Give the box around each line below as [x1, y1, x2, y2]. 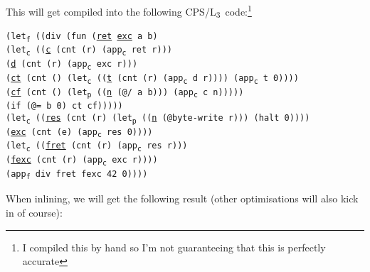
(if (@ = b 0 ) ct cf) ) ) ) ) [6, 101, 123, 111]
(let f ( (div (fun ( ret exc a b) [6, 31, 158, 43]
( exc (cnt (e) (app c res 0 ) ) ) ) [6, 126, 153, 139]
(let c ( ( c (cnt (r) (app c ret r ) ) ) [6, 45, 172, 58]
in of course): [6, 205, 63, 219]
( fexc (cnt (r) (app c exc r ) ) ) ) [6, 154, 158, 167]
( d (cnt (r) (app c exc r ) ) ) [6, 59, 138, 71]
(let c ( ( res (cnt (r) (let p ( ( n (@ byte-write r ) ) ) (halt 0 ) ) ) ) [6, 112, 310, 125]
